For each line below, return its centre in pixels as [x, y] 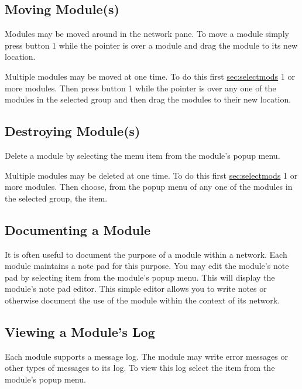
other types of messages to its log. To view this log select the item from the [140, 368]
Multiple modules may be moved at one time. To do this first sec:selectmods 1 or [150, 76]
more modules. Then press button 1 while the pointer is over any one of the [140, 88]
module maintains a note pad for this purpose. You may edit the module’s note [147, 266]
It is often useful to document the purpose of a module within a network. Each [146, 254]
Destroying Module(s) [73, 131]
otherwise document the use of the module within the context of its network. [143, 300]
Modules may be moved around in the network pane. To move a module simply [147, 34]
